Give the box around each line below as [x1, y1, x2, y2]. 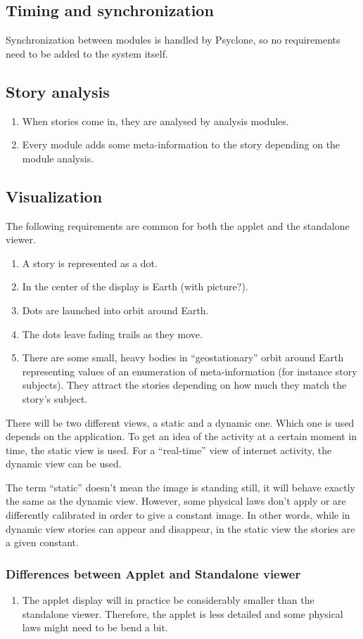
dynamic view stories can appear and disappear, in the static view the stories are [6, 521, 355, 536]
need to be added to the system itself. [6, 46, 168, 60]
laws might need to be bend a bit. [22, 620, 168, 635]
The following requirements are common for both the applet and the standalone [6, 218, 350, 233]
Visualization [6, 185, 103, 207]
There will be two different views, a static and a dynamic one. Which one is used [6, 415, 355, 430]
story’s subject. [22, 391, 88, 406]
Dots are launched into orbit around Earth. [22, 302, 209, 317]
